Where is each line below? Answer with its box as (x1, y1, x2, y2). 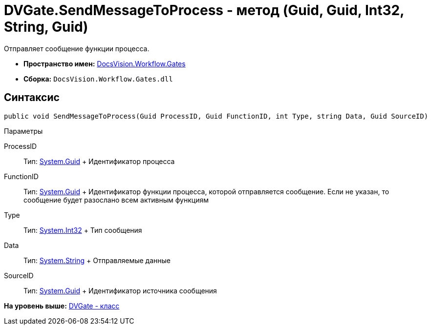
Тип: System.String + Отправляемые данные (23, 256, 171, 265)
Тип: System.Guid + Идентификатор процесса (23, 157, 175, 165)
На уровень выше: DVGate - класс (4, 301, 120, 310)
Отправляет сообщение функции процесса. (4, 44, 150, 53)
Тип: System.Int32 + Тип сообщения (23, 226, 142, 234)
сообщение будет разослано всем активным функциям (23, 195, 209, 204)
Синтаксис (4, 91, 60, 104)
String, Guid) (4, 19, 88, 35)
